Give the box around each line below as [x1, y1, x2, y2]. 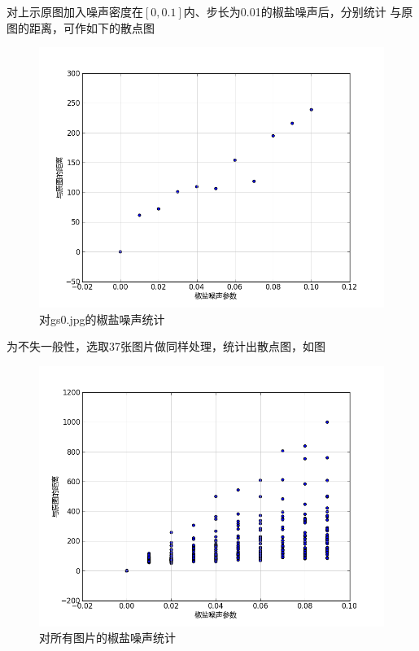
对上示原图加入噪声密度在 [7, 3, 143, 20]
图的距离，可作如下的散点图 [7, 19, 155, 36]
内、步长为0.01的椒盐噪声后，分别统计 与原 [183, 3, 413, 20]
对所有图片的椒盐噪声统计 [39, 629, 176, 646]
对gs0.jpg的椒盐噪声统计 [39, 310, 165, 327]
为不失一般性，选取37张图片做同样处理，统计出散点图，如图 [7, 338, 325, 355]
